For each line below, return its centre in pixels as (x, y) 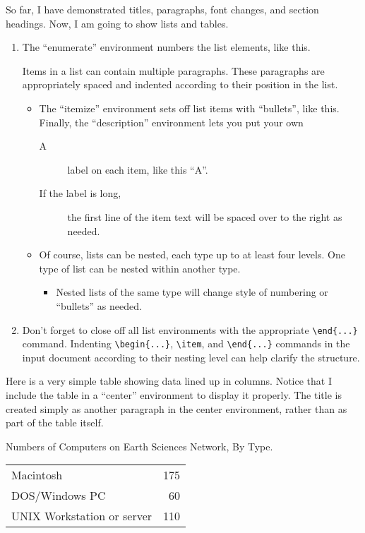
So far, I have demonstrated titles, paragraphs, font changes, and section (162, 9)
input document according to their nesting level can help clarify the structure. (191, 357)
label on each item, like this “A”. (138, 169)
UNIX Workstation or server (82, 516)
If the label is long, (80, 193)
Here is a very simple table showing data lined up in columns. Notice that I (169, 381)
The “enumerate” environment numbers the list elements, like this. (166, 47)
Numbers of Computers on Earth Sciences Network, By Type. (139, 446)
